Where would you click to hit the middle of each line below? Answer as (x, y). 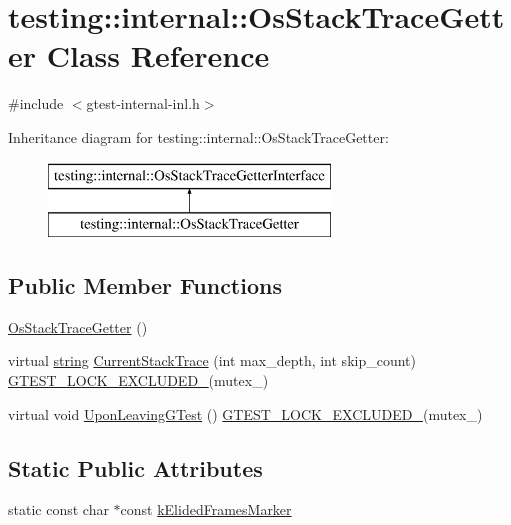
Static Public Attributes (135, 467)
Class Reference (158, 55)
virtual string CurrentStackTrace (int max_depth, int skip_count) (212, 360)
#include (36, 103)
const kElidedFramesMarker (206, 509)
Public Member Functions (145, 285)
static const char (58, 509)
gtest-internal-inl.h (143, 103)
